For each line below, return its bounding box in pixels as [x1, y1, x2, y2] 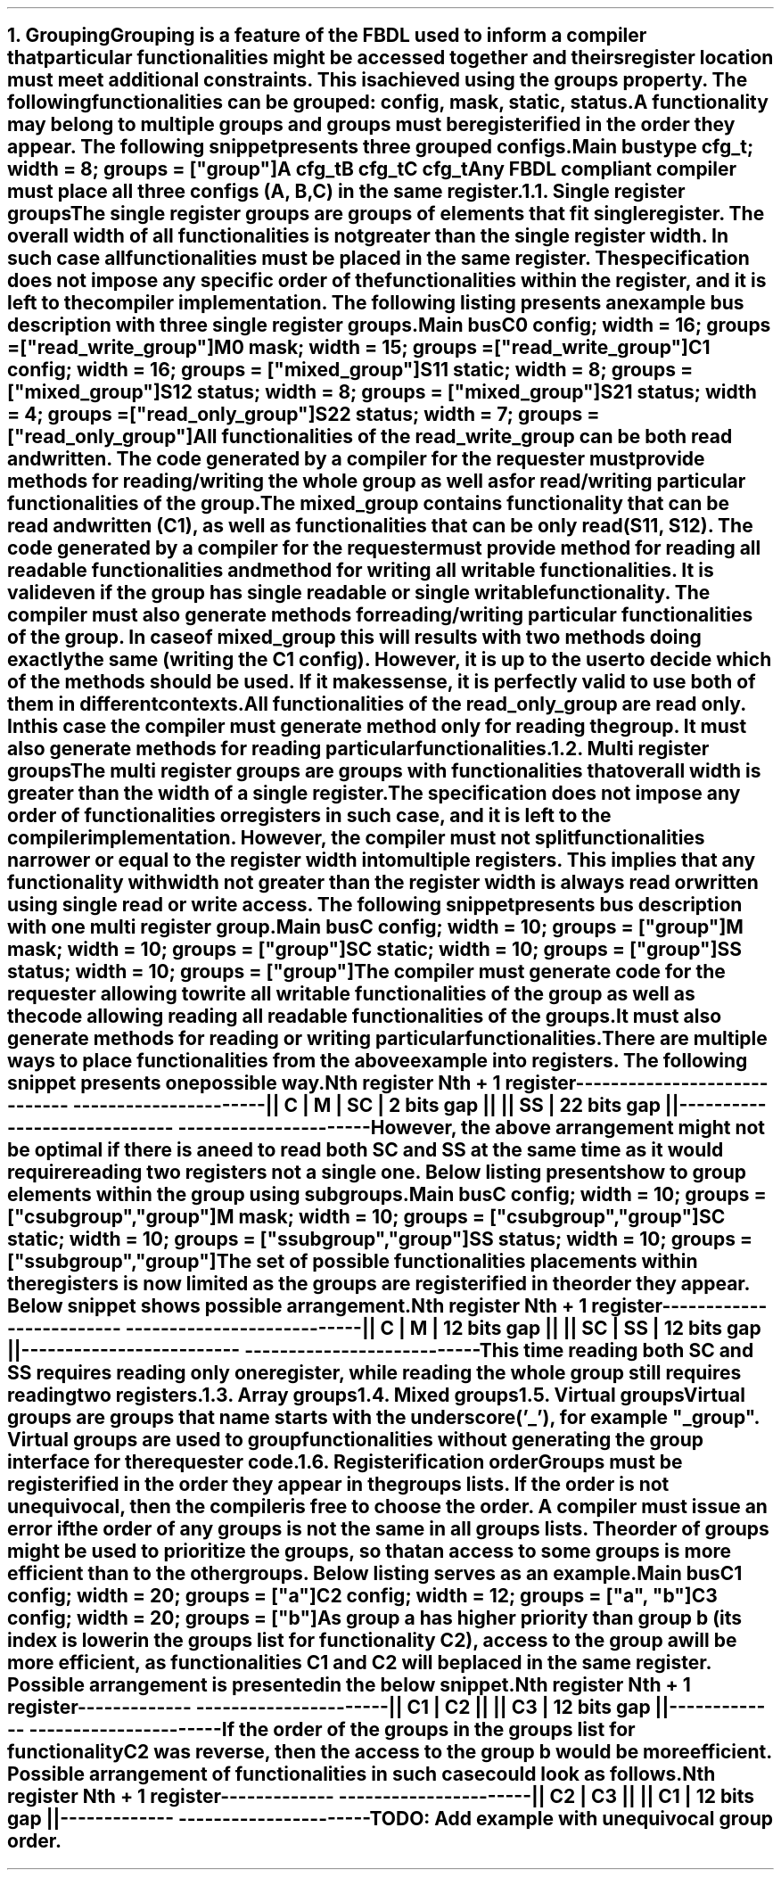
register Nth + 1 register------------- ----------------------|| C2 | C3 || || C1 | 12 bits [7, 1785, 755, 1808]
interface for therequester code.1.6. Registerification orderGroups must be [7, 1451, 683, 1474]
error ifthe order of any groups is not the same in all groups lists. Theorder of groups [7, 1518, 769, 1541]
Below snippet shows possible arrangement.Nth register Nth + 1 [7, 1295, 588, 1318]
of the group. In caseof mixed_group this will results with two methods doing [7, 626, 702, 649]
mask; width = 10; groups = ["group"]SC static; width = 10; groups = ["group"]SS [7, 938, 743, 961]
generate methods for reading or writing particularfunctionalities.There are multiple [7, 1027, 768, 1050]
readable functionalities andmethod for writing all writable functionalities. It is [7, 559, 714, 582]
